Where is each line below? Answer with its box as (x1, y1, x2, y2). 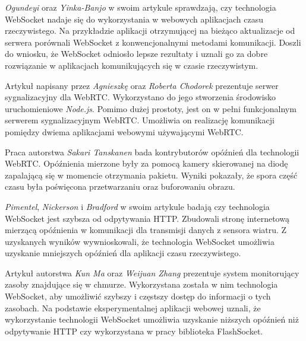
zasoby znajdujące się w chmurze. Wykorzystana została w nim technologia (5, 278, 278, 291)
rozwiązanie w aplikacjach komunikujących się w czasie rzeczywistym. (5, 59, 258, 71)
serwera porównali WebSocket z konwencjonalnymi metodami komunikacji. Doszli (5, 36, 301, 48)
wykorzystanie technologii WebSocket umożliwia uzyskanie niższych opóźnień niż (5, 313, 299, 326)
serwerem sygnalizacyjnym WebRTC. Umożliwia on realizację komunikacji (5, 114, 275, 126)
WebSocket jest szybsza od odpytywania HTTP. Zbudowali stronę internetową (5, 212, 289, 224)
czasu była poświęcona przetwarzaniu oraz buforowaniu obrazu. (5, 180, 235, 193)
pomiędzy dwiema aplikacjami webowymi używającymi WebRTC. (5, 125, 244, 138)
